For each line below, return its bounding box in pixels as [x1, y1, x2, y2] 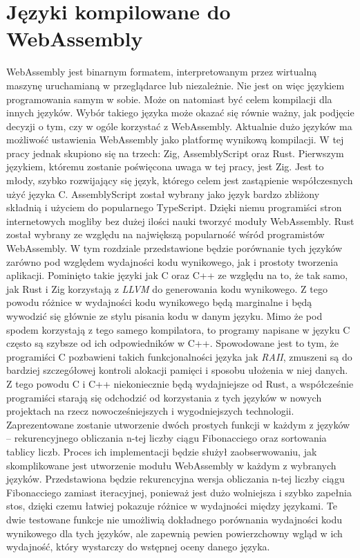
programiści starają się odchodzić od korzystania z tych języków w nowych [6, 390, 322, 404]
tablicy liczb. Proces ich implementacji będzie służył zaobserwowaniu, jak [6, 444, 317, 458]
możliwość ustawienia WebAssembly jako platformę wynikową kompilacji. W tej [6, 132, 344, 147]
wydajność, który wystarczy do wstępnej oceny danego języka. [6, 539, 270, 554]
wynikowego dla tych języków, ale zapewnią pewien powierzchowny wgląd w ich [6, 525, 343, 540]
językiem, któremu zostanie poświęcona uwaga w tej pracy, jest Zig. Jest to [6, 159, 324, 174]
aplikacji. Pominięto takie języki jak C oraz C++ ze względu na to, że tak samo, [6, 268, 348, 282]
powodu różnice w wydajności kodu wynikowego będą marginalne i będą [6, 295, 312, 309]
